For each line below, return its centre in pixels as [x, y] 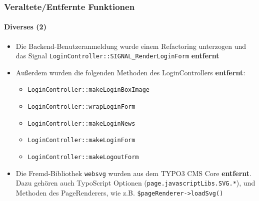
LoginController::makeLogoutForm [83, 157]
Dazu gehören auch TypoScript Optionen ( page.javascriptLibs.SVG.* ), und [135, 183]
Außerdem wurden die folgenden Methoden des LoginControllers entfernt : [130, 72]
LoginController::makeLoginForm [81, 140]
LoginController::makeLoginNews [81, 123]
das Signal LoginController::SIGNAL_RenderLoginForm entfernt [117, 56]
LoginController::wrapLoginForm [81, 107]
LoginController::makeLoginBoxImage [88, 90]
